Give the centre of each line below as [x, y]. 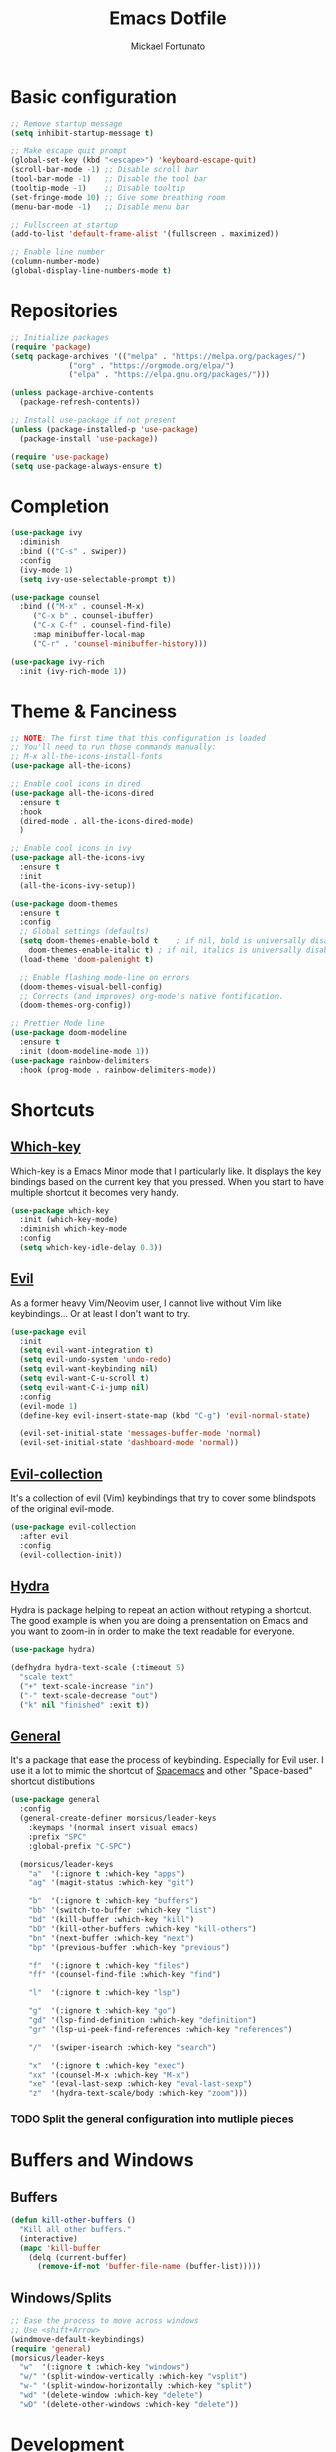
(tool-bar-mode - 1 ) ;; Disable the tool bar [109, 179]
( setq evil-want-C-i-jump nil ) [84, 1387]
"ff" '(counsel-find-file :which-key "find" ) [125, 1975]
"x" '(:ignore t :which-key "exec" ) [107, 2065]
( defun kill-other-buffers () [73, 2220]
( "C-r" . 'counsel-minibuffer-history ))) [120, 643]
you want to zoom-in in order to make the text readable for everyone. [152, 1631]
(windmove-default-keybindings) [77, 2339]
